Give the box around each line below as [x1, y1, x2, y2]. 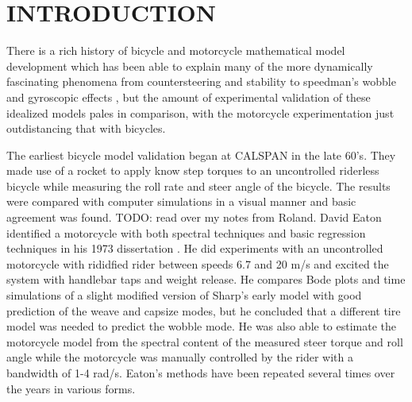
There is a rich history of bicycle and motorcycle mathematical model [6, 42, 345, 59]
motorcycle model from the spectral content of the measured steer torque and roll [6, 333, 403, 350]
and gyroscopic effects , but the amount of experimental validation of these [6, 88, 371, 105]
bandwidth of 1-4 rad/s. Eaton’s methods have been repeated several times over [6, 365, 395, 381]
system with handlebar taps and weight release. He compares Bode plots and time [6, 271, 406, 288]
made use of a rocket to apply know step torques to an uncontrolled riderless [6, 162, 379, 179]
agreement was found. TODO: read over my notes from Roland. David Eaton [6, 209, 382, 226]
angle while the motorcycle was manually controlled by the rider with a [6, 349, 353, 365]
